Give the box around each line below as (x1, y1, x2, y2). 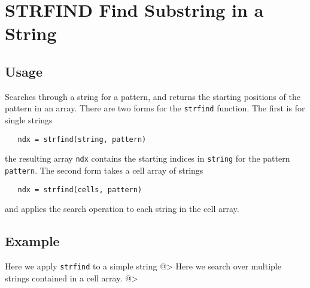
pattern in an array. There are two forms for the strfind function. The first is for (5, 102, 305, 114)
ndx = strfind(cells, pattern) (17, 185, 142, 194)
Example (5, 232, 60, 250)
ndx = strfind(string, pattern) (17, 135, 147, 144)
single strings (5, 114, 53, 126)
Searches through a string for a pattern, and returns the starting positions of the (5, 90, 300, 102)
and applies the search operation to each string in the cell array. (5, 202, 239, 215)
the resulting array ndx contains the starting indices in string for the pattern (5, 152, 290, 165)
